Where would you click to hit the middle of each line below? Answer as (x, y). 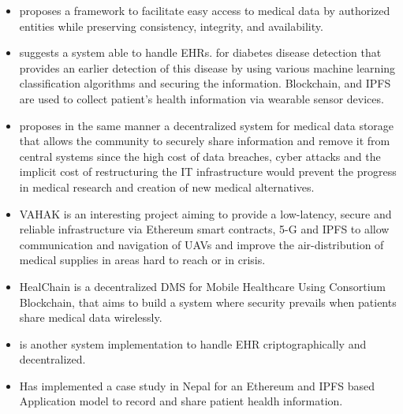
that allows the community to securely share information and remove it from (205, 141)
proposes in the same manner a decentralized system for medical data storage (207, 125)
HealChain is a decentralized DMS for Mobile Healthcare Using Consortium (202, 286)
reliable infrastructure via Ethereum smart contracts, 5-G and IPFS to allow (204, 229)
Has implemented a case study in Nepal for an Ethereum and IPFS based (197, 385)
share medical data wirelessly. (91, 317)
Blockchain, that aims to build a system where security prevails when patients (208, 302)
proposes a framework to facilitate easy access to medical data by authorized (205, 10)
